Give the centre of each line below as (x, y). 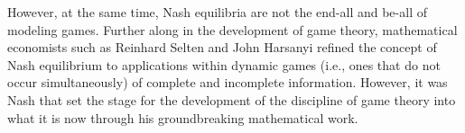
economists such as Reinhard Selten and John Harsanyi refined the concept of (222, 47)
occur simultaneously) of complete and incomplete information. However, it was (228, 82)
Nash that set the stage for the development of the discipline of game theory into (232, 99)
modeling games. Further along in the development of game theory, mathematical (232, 29)
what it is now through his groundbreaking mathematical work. (183, 117)
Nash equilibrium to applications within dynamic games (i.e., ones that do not (224, 64)
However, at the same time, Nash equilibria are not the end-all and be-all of (217, 12)
